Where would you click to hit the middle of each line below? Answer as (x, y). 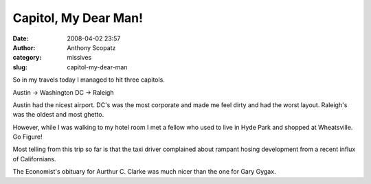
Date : (21, 38)
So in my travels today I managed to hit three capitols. (89, 80)
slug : (20, 67)
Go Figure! (27, 137)
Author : (24, 47)
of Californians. (34, 159)
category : (27, 58)
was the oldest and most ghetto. (58, 115)
